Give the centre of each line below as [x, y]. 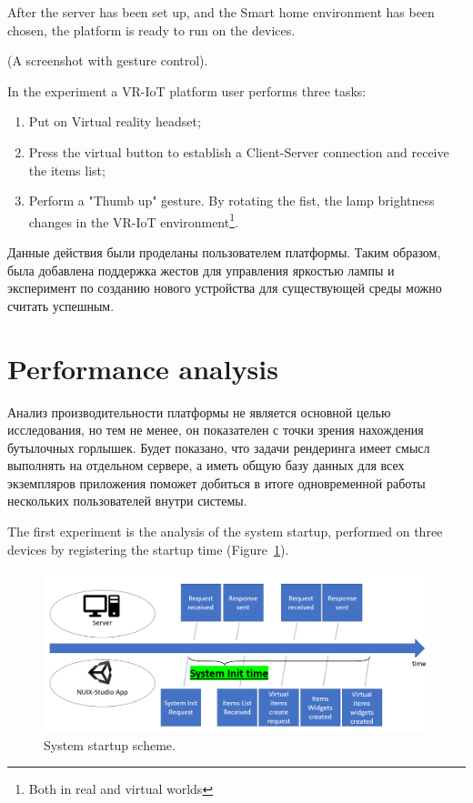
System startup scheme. [110, 744]
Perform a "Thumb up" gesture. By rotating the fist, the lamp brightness [231, 201]
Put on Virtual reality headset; [115, 121]
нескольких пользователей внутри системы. [127, 501]
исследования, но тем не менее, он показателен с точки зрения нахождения [216, 430]
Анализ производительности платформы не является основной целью [199, 412]
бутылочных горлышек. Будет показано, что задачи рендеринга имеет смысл [219, 447]
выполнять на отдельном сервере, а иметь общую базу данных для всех [206, 465]
